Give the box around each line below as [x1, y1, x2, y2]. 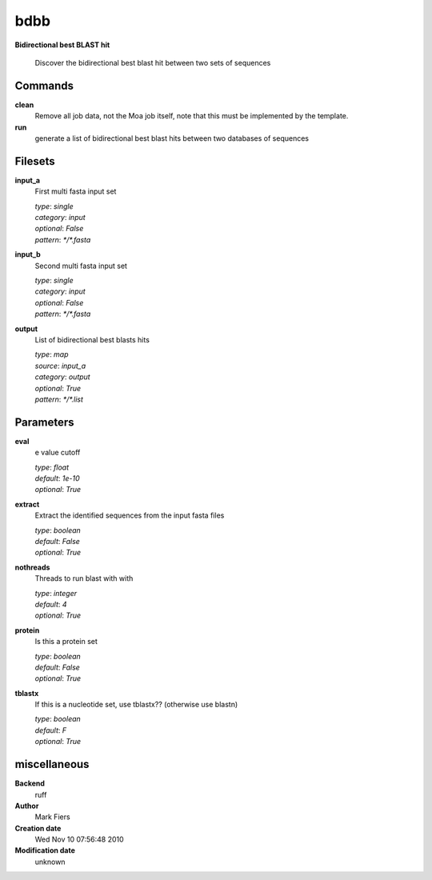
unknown [34, 857, 66, 866]
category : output [34, 372, 91, 382]
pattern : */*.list [34, 394, 84, 404]
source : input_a [34, 361, 86, 370]
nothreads [14, 562, 50, 572]
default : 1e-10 [34, 474, 80, 483]
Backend [14, 778, 46, 788]
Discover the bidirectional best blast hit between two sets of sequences [34, 58, 271, 67]
